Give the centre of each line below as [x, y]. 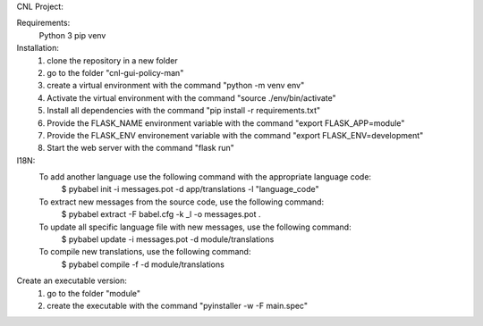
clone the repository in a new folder [112, 60]
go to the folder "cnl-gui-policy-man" [115, 72]
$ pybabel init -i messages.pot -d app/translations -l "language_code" [190, 189]
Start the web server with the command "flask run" [140, 148]
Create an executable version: [72, 280]
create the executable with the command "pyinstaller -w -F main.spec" [178, 305]
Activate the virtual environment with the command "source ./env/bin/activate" [191, 97]
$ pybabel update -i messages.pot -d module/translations [168, 239]
